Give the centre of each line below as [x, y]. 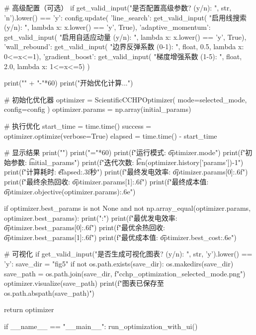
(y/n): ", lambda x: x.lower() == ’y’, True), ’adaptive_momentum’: [107, 27]
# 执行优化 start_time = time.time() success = [78, 126]
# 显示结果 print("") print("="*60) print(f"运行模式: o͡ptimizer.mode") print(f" [125, 152]
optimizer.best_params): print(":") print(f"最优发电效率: [91, 217]
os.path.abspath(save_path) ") [49, 293]
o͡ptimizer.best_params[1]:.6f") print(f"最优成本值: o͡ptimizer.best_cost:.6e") [120, 237]
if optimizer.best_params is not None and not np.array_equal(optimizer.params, [128, 208]
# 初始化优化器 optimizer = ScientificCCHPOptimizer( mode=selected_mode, [126, 99]
